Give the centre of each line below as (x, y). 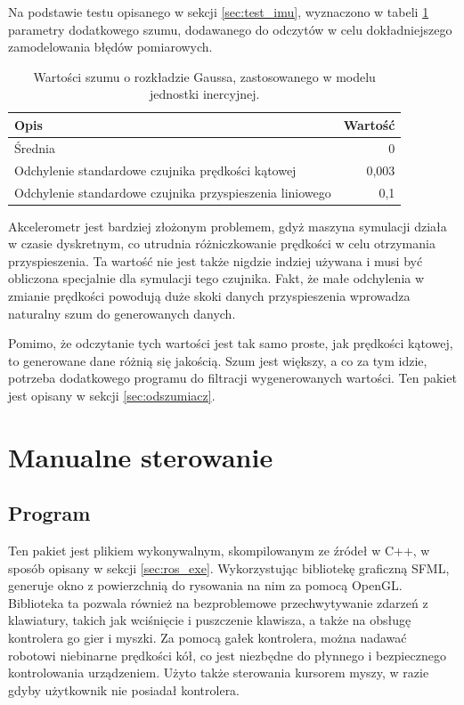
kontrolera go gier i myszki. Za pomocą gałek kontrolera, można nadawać (208, 638)
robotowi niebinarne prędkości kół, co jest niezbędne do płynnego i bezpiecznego (227, 655)
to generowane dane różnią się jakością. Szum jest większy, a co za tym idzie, (218, 360)
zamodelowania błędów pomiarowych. (110, 47)
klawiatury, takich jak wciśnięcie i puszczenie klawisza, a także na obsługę (210, 620)
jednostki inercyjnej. (204, 94)
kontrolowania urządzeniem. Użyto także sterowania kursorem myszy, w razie (219, 673)
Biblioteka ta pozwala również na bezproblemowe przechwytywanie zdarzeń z (218, 602)
